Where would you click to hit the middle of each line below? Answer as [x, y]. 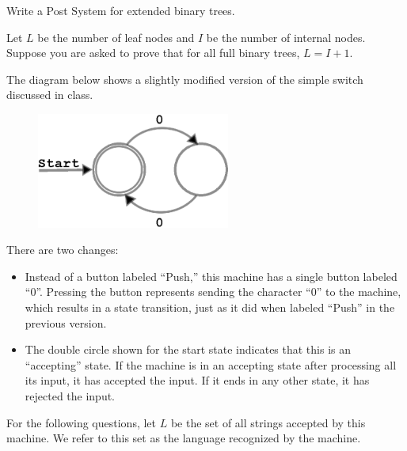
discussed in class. [50, 95]
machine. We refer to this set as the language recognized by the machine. [184, 438]
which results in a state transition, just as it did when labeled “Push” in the [210, 307]
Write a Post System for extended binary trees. [121, 10]
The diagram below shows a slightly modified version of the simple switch [185, 79]
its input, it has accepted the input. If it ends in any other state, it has [197, 380]
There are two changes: [63, 250]
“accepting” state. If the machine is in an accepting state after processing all [211, 364]
